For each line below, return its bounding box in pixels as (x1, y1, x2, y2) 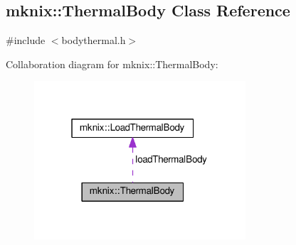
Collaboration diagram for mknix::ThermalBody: (6, 56, 218, 71)
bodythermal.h (61, 33, 126, 48)
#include (6, 33, 46, 48)
